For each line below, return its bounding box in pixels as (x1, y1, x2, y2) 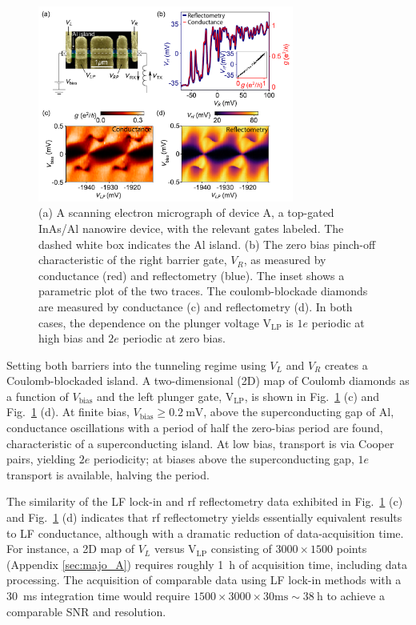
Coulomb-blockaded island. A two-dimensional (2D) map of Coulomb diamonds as (6, 372, 410, 389)
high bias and (38, 330, 105, 347)
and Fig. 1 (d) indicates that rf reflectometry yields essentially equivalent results (6, 509, 402, 526)
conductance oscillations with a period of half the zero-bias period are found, (6, 419, 383, 436)
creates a (324, 356, 368, 373)
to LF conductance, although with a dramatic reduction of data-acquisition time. (6, 524, 404, 541)
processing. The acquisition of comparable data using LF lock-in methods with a (6, 571, 402, 588)
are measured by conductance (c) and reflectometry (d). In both (38, 298, 353, 315)
